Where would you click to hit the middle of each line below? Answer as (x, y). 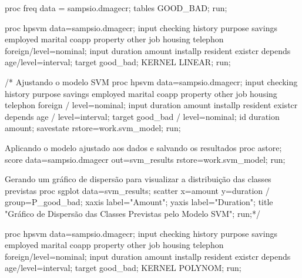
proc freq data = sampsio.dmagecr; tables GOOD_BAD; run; (116, 8)
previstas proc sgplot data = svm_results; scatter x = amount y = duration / (137, 190)
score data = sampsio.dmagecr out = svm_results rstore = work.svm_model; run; (145, 159)
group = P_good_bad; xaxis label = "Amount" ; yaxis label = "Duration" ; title (139, 202)
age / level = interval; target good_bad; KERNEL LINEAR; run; (118, 62)
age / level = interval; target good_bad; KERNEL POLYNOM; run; (123, 268)
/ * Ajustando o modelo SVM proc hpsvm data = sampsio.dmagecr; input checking (151, 81)
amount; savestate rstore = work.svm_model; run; (93, 128)
